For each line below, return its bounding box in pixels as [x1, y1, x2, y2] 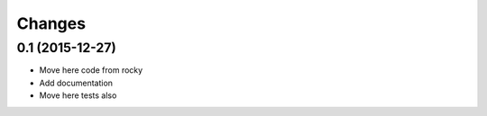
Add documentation [39, 77, 113, 88]
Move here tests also [39, 90, 117, 101]
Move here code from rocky [39, 65, 143, 76]
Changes [16, 13, 86, 33]
